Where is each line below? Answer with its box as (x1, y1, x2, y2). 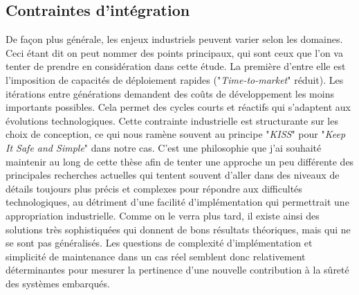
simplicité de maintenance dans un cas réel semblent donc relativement (6, 249, 306, 263)
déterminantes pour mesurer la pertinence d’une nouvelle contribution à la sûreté (6, 262, 349, 277)
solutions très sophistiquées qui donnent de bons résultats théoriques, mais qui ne (6, 222, 351, 236)
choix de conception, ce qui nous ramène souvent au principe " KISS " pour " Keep (6, 127, 346, 141)
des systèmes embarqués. (6, 276, 110, 290)
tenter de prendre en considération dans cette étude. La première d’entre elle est (6, 59, 346, 73)
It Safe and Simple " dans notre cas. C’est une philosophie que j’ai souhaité (6, 140, 322, 154)
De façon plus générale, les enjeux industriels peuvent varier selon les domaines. (6, 32, 343, 46)
